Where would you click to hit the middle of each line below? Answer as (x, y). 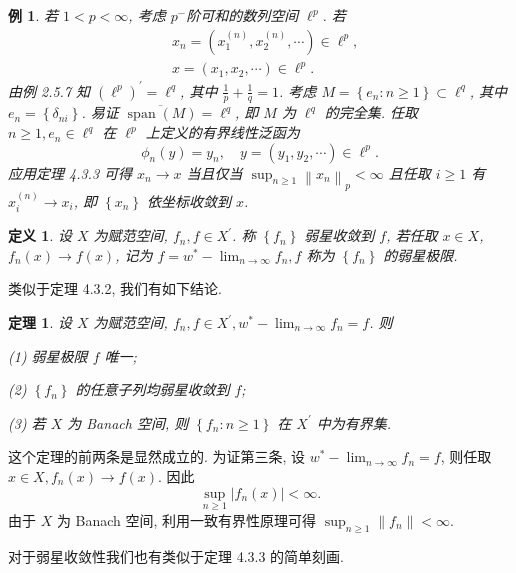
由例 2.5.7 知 (49, 90)
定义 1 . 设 (40, 235)
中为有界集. (354, 422)
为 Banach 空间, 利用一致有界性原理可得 (186, 519)
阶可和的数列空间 (242, 15)
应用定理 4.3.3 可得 (70, 172)
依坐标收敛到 (189, 200)
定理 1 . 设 (40, 322)
